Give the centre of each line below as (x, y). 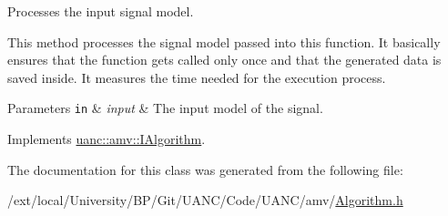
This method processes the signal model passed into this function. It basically (224, 41)
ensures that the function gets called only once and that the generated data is (224, 60)
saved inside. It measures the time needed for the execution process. (197, 77)
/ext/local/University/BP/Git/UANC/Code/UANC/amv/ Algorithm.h (205, 200)
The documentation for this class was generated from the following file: (205, 169)
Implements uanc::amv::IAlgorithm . (107, 139)
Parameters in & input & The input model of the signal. (165, 108)
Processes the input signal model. (101, 11)
